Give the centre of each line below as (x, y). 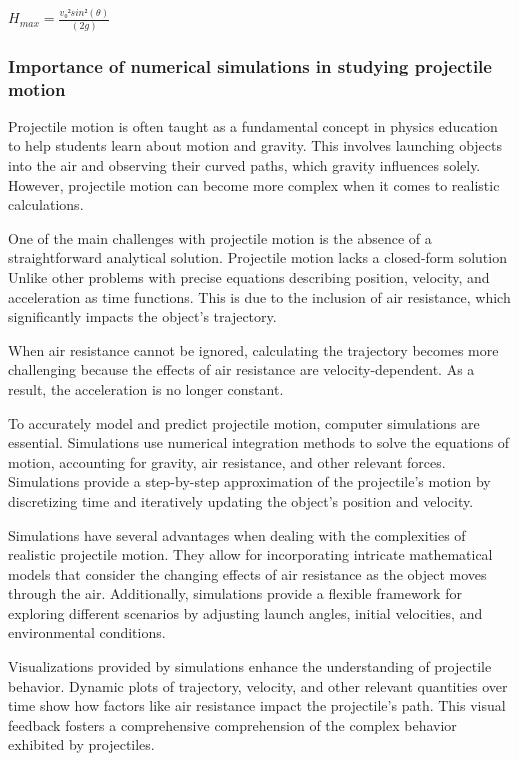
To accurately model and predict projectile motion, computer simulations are (244, 422)
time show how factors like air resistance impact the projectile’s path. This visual (257, 705)
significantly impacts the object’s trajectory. (142, 316)
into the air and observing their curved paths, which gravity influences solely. (244, 165)
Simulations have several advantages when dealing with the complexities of (237, 534)
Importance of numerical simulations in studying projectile (250, 65)
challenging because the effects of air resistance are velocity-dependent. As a (241, 369)
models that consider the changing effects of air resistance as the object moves (247, 573)
